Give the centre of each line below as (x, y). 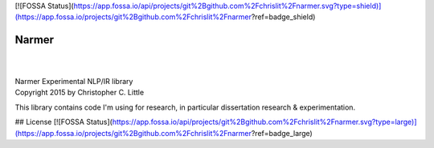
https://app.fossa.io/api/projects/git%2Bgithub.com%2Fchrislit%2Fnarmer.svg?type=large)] (264, 122)
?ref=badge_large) (282, 133)
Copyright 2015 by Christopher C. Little (80, 93)
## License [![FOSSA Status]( (63, 122)
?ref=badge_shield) (283, 17)
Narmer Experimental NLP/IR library (74, 82)
